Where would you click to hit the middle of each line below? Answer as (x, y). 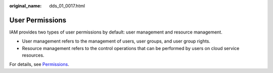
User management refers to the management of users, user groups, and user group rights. (116, 41)
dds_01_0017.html (67, 6)
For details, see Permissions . (39, 64)
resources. (33, 55)
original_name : (26, 6)
